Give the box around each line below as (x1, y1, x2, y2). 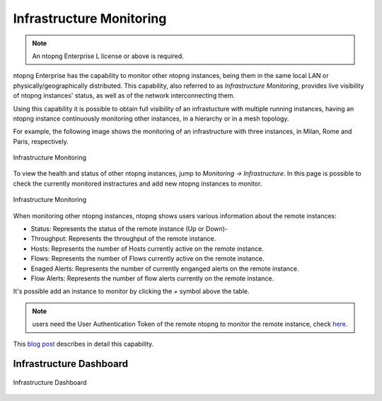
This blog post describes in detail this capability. (13, 339, 154, 348)
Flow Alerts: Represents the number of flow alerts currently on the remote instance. (30, 273, 274, 283)
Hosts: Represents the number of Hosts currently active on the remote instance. (30, 244, 265, 253)
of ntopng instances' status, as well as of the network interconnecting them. (13, 91, 235, 100)
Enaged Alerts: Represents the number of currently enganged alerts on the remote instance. (30, 264, 300, 273)
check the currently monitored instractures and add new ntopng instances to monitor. (13, 179, 262, 188)
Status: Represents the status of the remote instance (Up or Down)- (30, 225, 228, 233)
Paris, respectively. (13, 137, 69, 145)
